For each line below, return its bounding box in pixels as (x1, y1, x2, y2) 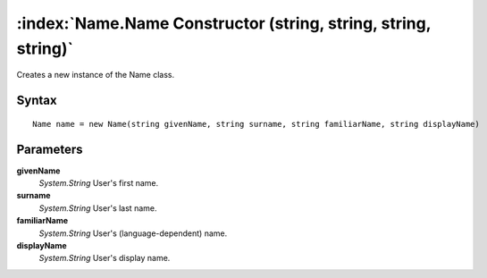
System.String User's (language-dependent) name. (38, 228, 228, 239)
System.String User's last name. (38, 202, 157, 214)
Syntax (16, 93, 57, 108)
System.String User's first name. (38, 178, 159, 189)
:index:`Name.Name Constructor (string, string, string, (16, 13, 432, 33)
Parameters (16, 141, 83, 156)
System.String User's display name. (38, 253, 171, 264)
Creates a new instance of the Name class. (16, 70, 174, 80)
